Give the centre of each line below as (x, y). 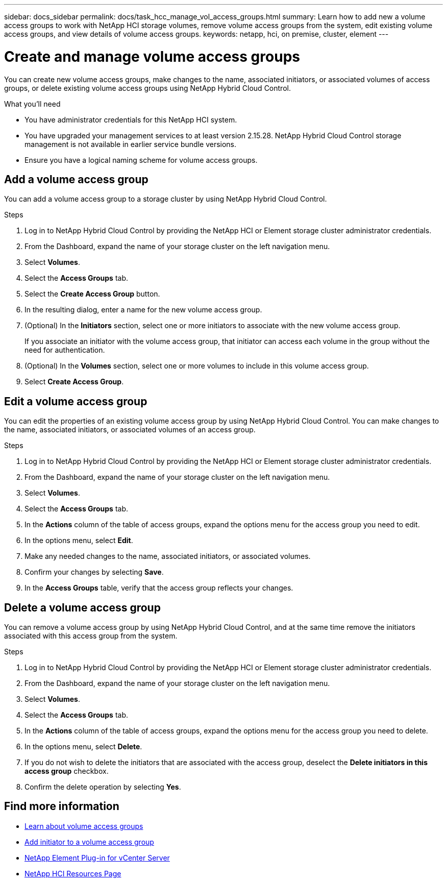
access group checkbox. (67, 771)
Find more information (62, 806)
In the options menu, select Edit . (79, 541)
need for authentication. (65, 350)
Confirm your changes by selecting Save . (94, 572)
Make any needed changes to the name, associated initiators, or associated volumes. (168, 556)
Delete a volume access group (82, 607)
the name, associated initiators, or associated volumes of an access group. (130, 430)
